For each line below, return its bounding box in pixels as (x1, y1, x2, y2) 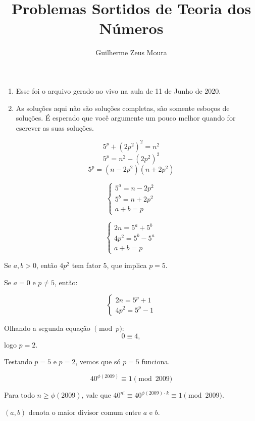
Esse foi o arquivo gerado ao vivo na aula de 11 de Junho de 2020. (16, 85, 221, 96)
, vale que (81, 390, 111, 400)
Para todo (4, 390, 35, 400)
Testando (4, 356, 32, 367)
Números (99, 18, 164, 39)
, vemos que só (75, 356, 121, 367)
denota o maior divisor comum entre (28, 407, 141, 417)
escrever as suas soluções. (16, 122, 94, 133)
